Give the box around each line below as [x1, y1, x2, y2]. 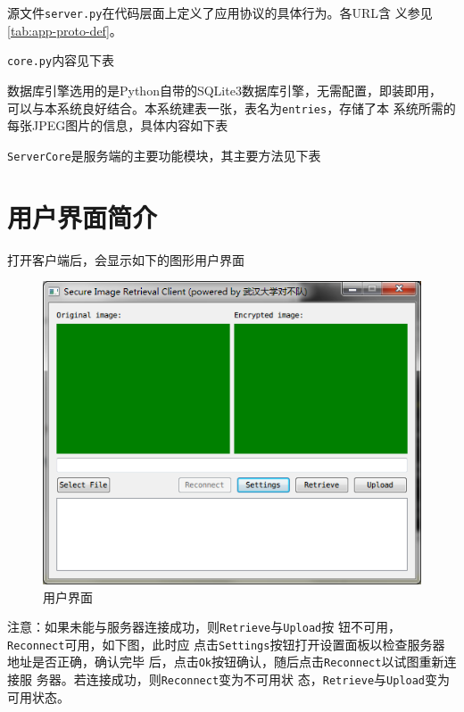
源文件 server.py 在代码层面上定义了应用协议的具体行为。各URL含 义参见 [7, 4, 433, 21]
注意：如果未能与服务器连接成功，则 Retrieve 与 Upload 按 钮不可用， [7, 617, 401, 636]
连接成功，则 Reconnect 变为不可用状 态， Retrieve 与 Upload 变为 [86, 670, 451, 689]
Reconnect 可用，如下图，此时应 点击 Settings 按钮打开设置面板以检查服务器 [7, 634, 445, 653]
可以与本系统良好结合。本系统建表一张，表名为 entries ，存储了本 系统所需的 [7, 98, 456, 117]
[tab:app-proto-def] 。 [7, 21, 122, 39]
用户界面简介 [7, 198, 158, 235]
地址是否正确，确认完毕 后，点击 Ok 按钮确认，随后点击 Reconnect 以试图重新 [7, 652, 444, 671]
